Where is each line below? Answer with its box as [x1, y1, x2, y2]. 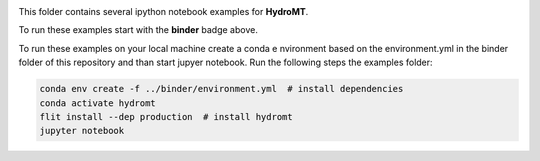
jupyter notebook [39, 125, 125, 137]
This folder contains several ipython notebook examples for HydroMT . [18, 6, 309, 17]
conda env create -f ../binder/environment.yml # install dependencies [39, 83, 404, 95]
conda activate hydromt [39, 97, 157, 109]
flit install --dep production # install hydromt [39, 111, 294, 122]
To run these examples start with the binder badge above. [18, 24, 259, 36]
